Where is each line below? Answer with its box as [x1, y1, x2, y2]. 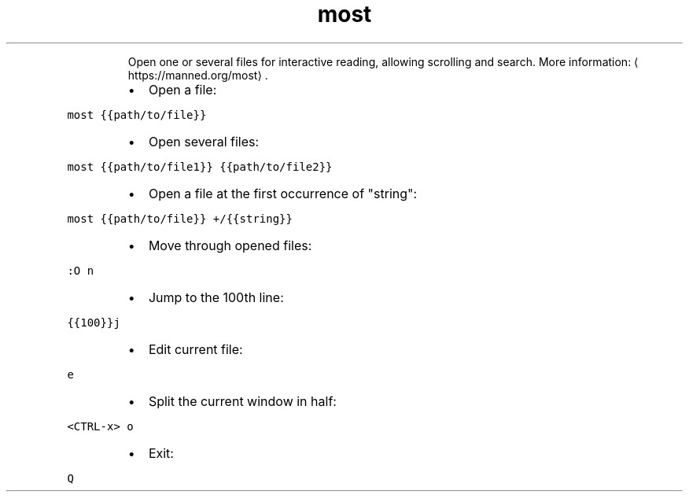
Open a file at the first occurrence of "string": [148, 185, 418, 201]
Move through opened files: [148, 237, 312, 253]
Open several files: [148, 133, 260, 149]
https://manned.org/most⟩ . [127, 68, 268, 82]
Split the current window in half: [148, 393, 337, 409]
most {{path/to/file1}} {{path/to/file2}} [67, 160, 333, 173]
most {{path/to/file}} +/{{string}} [67, 212, 293, 225]
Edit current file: [148, 341, 243, 357]
